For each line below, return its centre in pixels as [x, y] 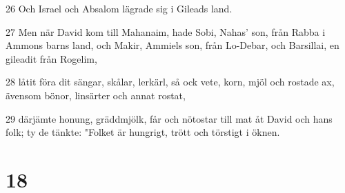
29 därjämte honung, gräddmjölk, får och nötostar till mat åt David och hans [169, 118]
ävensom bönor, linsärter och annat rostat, [96, 95]
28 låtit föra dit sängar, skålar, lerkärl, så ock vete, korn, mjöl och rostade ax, [170, 82]
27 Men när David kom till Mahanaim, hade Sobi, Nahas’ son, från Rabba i [166, 31]
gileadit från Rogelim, [51, 58]
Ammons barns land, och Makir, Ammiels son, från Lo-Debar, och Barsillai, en [172, 45]
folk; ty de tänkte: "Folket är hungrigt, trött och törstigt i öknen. [143, 132]
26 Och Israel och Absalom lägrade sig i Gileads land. [119, 8]
